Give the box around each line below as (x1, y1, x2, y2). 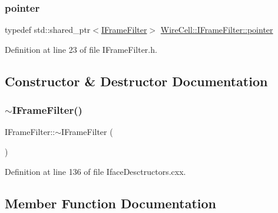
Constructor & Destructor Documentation (5, 72, 268, 90)
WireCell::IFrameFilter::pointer (160, 23, 273, 36)
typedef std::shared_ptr (5, 23, 91, 36)
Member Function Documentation (5, 194, 217, 212)
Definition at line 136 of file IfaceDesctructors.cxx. (5, 165, 186, 177)
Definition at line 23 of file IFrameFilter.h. (5, 43, 157, 55)
